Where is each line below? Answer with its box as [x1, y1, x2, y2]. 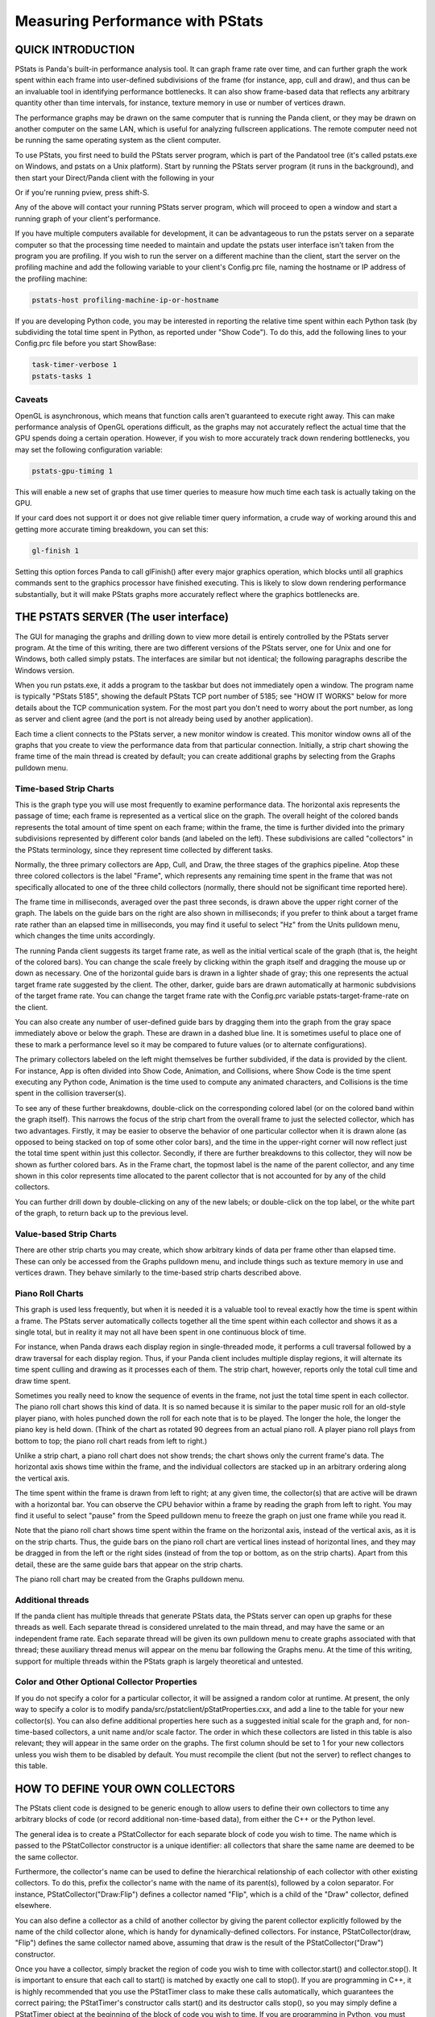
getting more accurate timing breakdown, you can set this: [14, 524, 209, 534]
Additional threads [14, 1594, 89, 1606]
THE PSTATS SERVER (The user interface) [14, 610, 230, 624]
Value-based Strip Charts [14, 1229, 117, 1240]
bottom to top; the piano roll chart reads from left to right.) [14, 1436, 208, 1446]
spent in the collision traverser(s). [14, 1088, 126, 1098]
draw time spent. [14, 1376, 72, 1385]
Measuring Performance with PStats [14, 12, 263, 30]
